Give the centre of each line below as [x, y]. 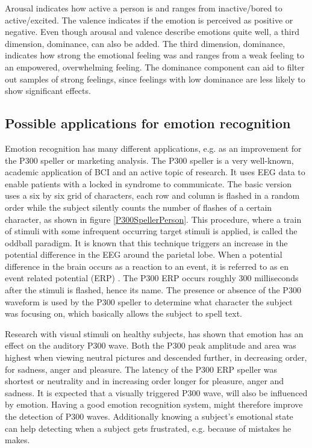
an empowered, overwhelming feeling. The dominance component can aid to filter [155, 67]
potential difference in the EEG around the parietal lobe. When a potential [144, 254]
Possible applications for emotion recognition [148, 123]
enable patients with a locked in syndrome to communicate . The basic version [148, 183]
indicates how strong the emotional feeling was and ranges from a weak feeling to [154, 55]
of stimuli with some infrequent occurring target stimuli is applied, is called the [151, 231]
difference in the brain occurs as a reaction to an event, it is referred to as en [147, 266]
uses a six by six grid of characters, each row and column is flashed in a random [152, 195]
